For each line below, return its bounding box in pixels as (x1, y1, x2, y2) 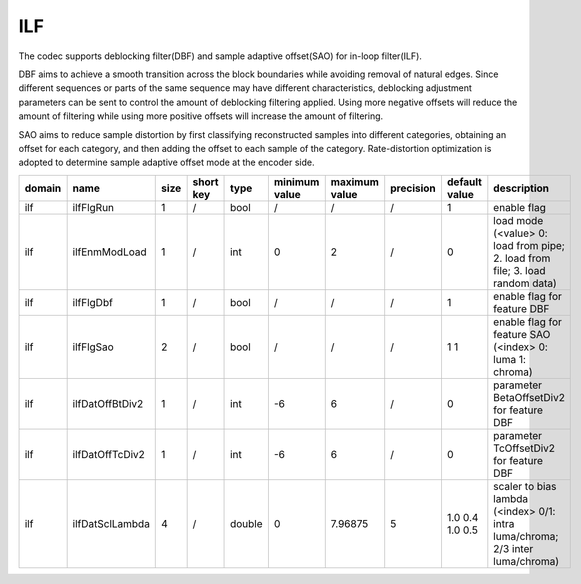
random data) (493, 276, 557, 290)
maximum (330, 175, 380, 189)
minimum (273, 175, 320, 189)
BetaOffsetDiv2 (493, 390, 565, 404)
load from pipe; (493, 238, 565, 252)
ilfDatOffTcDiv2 (72, 447, 145, 461)
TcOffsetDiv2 (493, 441, 555, 455)
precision (390, 181, 437, 195)
